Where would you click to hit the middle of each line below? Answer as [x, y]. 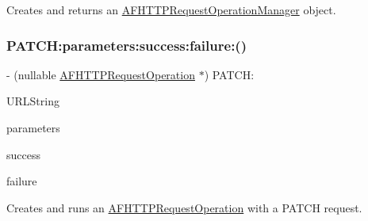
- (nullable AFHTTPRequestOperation [101, 74]
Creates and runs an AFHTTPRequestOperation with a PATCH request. [184, 207]
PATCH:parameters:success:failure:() [126, 45]
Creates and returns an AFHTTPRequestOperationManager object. [171, 10]
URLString [33, 101]
